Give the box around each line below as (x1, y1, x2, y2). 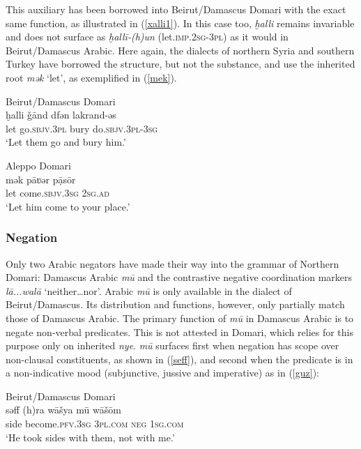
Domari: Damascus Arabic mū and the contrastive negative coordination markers (6, 270, 353, 284)
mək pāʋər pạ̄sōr (6, 172, 76, 186)
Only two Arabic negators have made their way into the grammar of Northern (6, 256, 339, 271)
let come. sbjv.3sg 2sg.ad (6, 185, 109, 200)
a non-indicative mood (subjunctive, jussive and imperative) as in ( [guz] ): (6, 365, 319, 380)
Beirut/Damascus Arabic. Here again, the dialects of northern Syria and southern (6, 43, 355, 57)
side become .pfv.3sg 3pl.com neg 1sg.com (6, 416, 184, 431)
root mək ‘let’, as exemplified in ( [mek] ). (6, 70, 177, 84)
